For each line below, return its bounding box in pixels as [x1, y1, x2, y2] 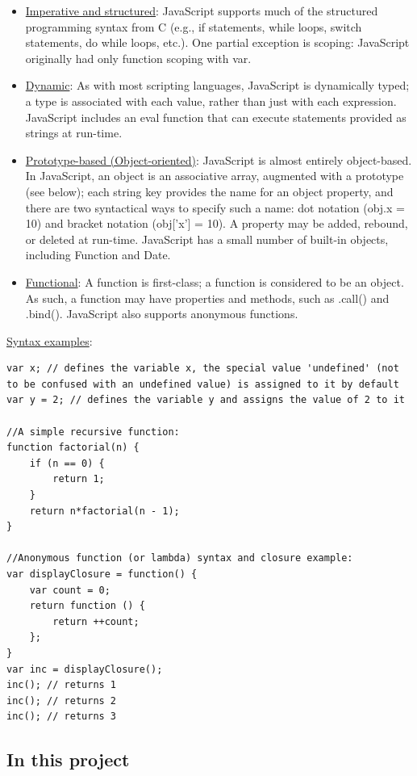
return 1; [52, 473, 105, 485]
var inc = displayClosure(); [6, 663, 163, 675]
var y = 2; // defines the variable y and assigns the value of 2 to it [6, 394, 405, 406]
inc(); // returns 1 [6, 679, 117, 691]
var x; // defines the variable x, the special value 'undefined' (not [6, 363, 399, 375]
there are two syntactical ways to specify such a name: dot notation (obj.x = [25, 199, 405, 216]
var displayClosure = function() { [6, 568, 198, 580]
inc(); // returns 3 [6, 711, 117, 723]
